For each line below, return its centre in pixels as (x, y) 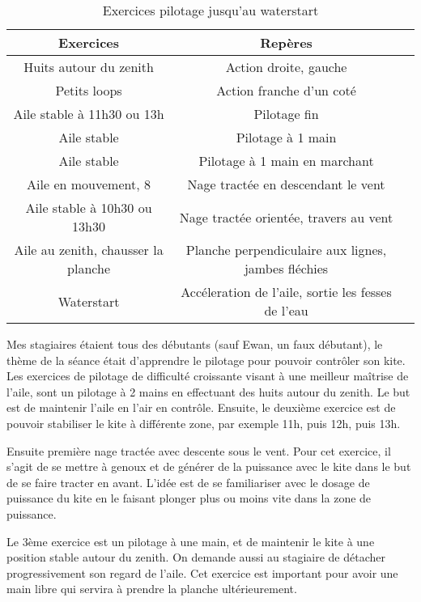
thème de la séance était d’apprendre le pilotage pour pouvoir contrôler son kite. (206, 360)
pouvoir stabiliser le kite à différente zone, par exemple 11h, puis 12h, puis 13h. (204, 423)
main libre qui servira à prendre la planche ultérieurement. (152, 589)
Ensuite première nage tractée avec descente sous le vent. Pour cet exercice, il (199, 450)
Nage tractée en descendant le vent (286, 184)
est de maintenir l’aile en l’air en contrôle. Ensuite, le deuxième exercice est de (201, 407)
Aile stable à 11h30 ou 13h (89, 114)
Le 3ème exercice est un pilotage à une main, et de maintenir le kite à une (191, 541)
